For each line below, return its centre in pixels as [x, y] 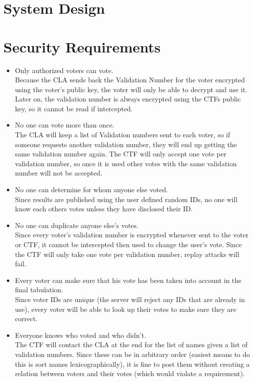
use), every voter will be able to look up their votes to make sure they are [126, 309]
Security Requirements [82, 46]
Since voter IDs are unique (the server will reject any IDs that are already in [130, 299]
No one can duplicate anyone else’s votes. [77, 225]
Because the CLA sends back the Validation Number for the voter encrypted [130, 80]
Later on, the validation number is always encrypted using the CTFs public [128, 99]
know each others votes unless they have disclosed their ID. [104, 209]
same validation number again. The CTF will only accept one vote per [121, 154]
